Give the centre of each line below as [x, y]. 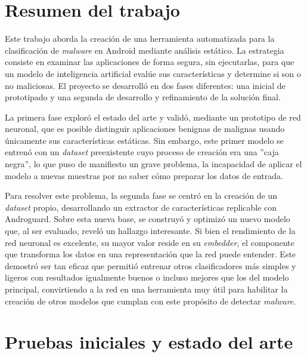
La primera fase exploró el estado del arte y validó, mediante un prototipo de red [153, 117]
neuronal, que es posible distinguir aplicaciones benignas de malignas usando [145, 129]
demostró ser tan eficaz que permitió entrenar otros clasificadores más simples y [151, 265]
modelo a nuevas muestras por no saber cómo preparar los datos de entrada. [144, 175]
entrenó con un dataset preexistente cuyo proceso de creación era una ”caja [142, 152]
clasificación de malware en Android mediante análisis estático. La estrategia [145, 50]
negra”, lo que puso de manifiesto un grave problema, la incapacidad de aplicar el [153, 164]
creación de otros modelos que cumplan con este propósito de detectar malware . [151, 301]
